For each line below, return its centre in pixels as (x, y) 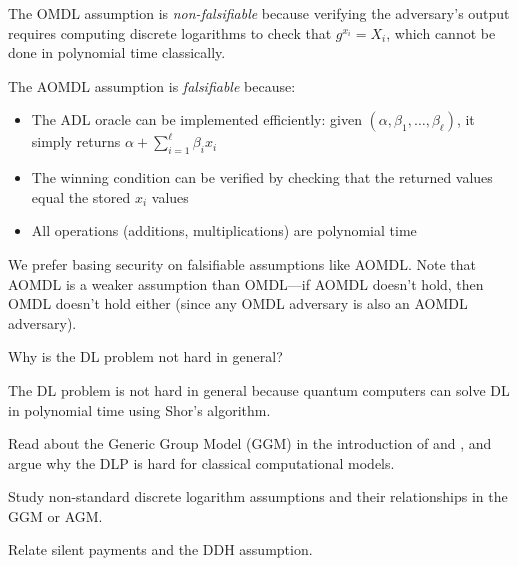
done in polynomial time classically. (117, 52)
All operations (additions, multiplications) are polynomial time (224, 230)
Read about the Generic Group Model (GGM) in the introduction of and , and (250, 443)
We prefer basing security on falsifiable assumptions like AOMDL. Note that (242, 263)
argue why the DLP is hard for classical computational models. (201, 462)
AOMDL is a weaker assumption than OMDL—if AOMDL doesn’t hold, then (246, 283)
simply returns (76, 141)
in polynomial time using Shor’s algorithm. (139, 409)
